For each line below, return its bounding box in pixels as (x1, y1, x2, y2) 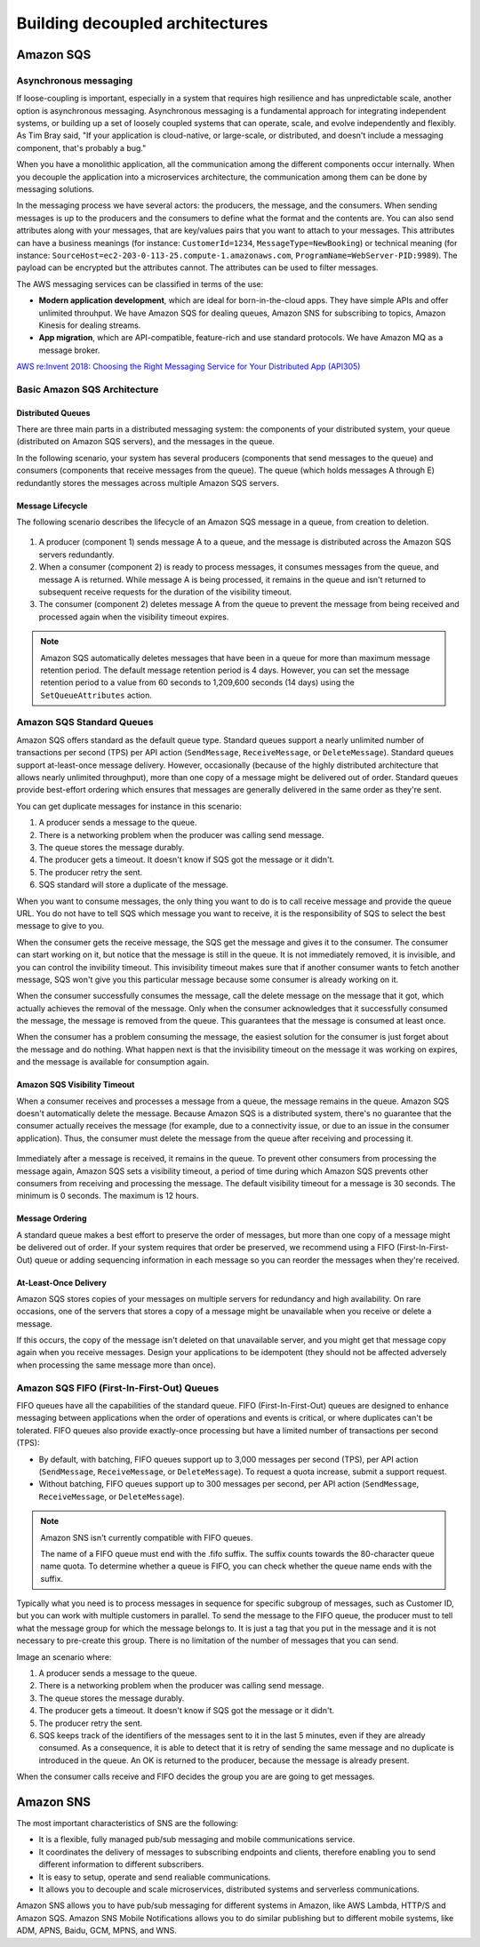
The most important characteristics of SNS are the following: (16, 1818, 239, 1829)
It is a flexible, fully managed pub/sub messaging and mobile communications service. (38, 1834, 356, 1845)
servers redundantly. (38, 549, 115, 560)
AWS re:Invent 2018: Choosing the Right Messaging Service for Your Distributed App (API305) (16, 361, 361, 372)
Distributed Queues (16, 407, 91, 418)
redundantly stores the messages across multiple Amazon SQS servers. (16, 477, 279, 488)
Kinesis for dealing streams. (38, 320, 141, 331)
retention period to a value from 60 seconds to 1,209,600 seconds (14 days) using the (40, 677, 355, 688)
